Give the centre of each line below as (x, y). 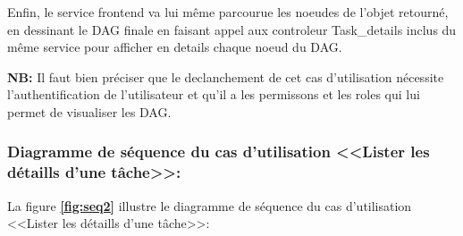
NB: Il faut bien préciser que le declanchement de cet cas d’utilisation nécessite (226, 76)
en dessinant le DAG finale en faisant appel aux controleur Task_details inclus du (232, 29)
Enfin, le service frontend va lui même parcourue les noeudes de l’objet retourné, (228, 12)
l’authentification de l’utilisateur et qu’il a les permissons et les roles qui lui (214, 94)
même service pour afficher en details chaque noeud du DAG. (175, 47)
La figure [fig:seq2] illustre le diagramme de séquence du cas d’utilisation (210, 205)
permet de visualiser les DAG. (89, 111)
